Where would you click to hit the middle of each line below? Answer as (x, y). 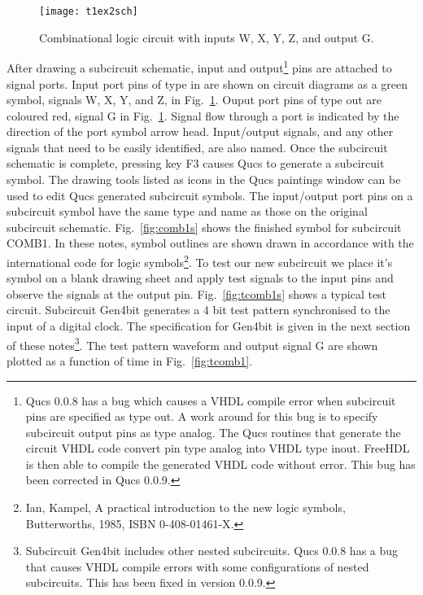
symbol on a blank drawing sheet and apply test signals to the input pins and (200, 278)
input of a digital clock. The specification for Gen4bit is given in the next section (209, 326)
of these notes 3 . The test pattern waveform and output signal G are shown (192, 343)
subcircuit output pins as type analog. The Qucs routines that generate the (213, 432)
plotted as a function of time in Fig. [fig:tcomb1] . (130, 360)
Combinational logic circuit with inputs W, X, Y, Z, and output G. (207, 37)
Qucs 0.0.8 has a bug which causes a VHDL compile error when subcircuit (211, 400)
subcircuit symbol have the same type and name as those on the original (187, 211)
